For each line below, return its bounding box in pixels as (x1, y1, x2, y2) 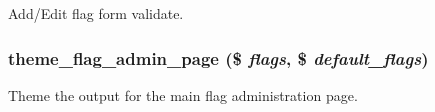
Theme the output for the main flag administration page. (8, 84, 358, 105)
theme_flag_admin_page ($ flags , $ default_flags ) (8, 45, 429, 70)
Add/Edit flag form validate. (8, 3, 184, 23)
